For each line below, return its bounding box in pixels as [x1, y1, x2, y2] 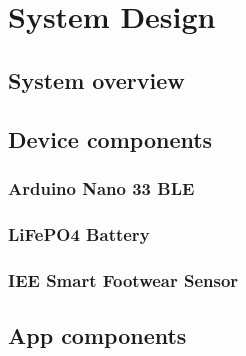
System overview [8, 64, 185, 95]
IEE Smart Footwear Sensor [8, 267, 239, 292]
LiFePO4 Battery [8, 221, 150, 246]
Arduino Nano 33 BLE [8, 175, 195, 200]
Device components [8, 123, 213, 154]
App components [8, 319, 187, 350]
